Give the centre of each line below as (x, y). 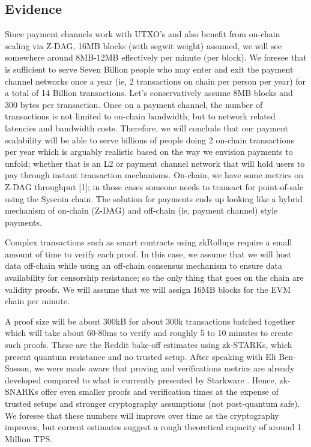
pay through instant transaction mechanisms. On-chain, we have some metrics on (154, 175)
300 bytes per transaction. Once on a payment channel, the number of (134, 104)
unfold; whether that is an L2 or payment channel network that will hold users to (155, 163)
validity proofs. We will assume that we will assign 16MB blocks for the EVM (148, 289)
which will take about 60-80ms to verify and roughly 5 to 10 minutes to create (149, 333)
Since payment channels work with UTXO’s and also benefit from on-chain (143, 34)
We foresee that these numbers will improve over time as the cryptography (142, 415)
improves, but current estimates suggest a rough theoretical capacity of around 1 (153, 427)
